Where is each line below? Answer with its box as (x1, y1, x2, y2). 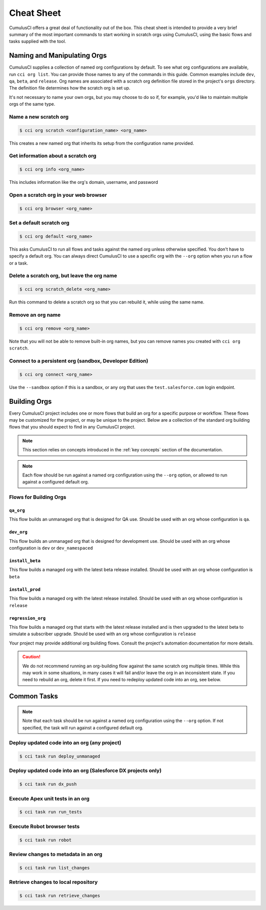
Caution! (22, 654, 41, 660)
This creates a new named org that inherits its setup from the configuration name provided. (9, 140, 194, 146)
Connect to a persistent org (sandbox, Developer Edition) (9, 357, 149, 364)
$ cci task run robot (19, 837, 72, 843)
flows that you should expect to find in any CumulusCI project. (9, 424, 135, 430)
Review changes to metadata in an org (9, 851, 103, 858)
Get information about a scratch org (9, 152, 97, 159)
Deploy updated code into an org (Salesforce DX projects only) (9, 767, 162, 774)
